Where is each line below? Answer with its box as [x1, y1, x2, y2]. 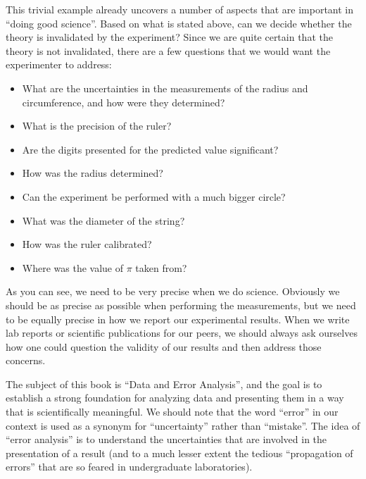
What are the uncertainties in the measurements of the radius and [22, 80, 308, 95]
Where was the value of [22, 260, 124, 275]
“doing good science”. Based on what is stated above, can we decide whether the [6, 15, 352, 30]
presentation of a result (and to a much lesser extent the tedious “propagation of [6, 445, 353, 460]
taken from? [135, 260, 187, 275]
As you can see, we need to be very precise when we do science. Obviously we [6, 284, 340, 299]
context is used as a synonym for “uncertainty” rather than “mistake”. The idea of [6, 418, 360, 433]
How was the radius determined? [22, 166, 163, 180]
